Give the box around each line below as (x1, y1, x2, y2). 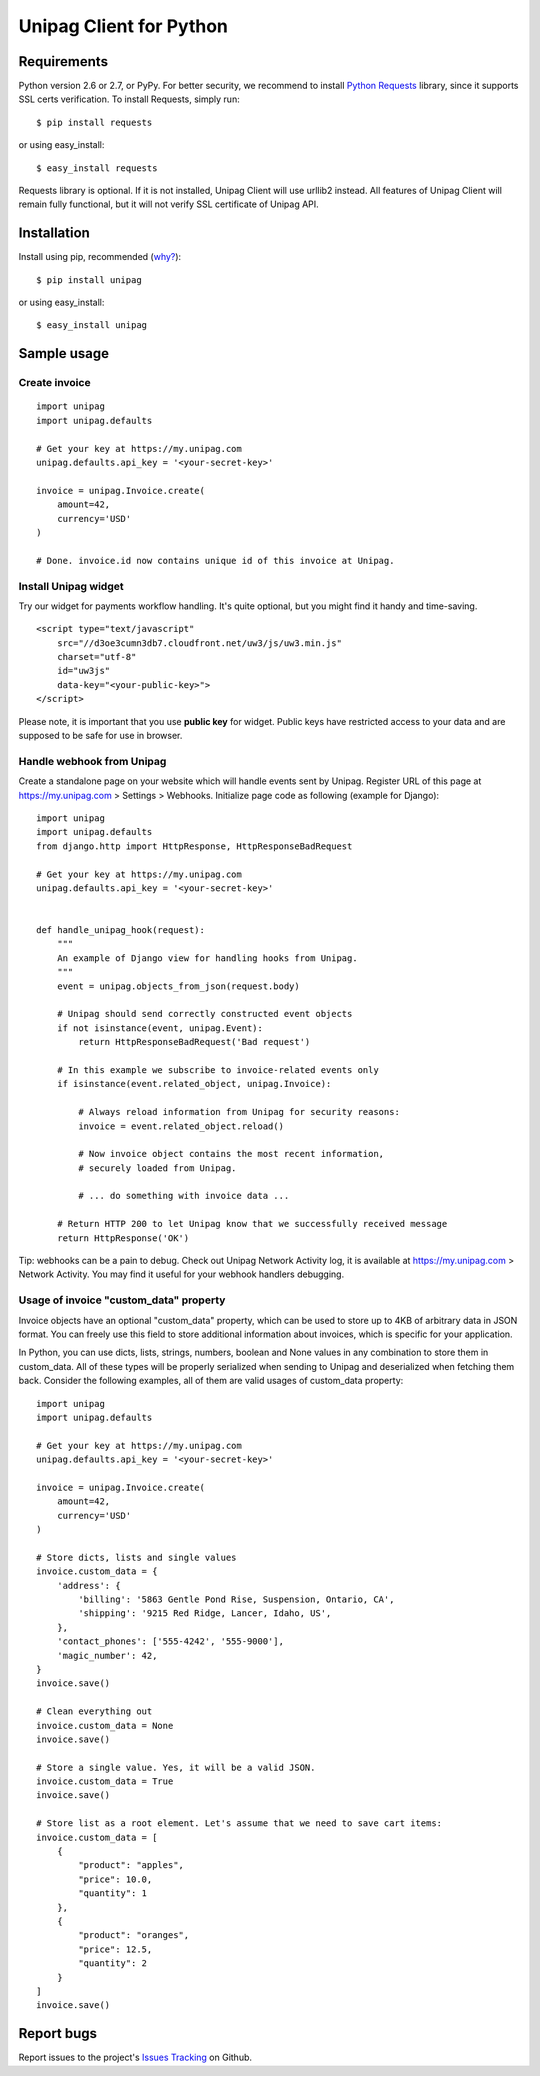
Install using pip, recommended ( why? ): (18, 251, 182, 263)
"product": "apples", (78, 1860, 185, 1871)
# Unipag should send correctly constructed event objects (56, 1008, 353, 1020)
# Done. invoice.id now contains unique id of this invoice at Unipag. (36, 555, 395, 566)
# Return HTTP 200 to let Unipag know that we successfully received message (56, 1218, 448, 1230)
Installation (18, 225, 90, 242)
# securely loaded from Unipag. (78, 1162, 237, 1174)
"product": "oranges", (78, 1930, 190, 1941)
